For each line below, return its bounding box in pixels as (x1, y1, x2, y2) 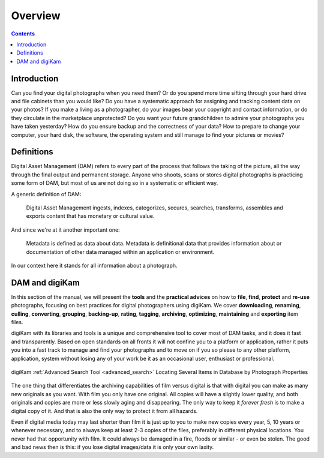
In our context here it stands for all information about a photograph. (11, 262, 178, 269)
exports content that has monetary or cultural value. (26, 212, 155, 220)
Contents (11, 30, 35, 37)
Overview (11, 9, 61, 22)
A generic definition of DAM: (11, 190, 82, 197)
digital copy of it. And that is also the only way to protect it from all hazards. (11, 407, 198, 414)
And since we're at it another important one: (11, 226, 120, 234)
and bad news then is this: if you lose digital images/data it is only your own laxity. (11, 444, 214, 451)
